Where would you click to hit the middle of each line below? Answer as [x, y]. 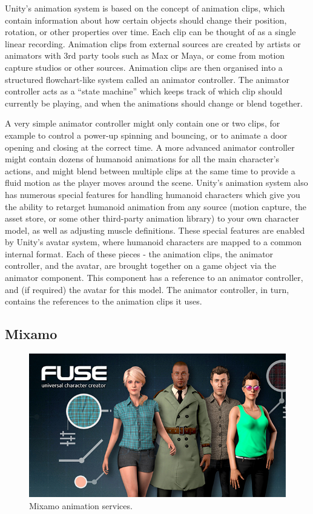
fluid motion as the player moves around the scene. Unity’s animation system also [156, 183]
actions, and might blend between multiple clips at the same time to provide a [150, 170]
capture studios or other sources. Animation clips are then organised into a [144, 67]
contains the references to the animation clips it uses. [104, 301]
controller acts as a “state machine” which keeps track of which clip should [144, 91]
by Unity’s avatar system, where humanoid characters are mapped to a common [153, 242]
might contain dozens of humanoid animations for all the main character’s [142, 159]
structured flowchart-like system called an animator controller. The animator [147, 79]
